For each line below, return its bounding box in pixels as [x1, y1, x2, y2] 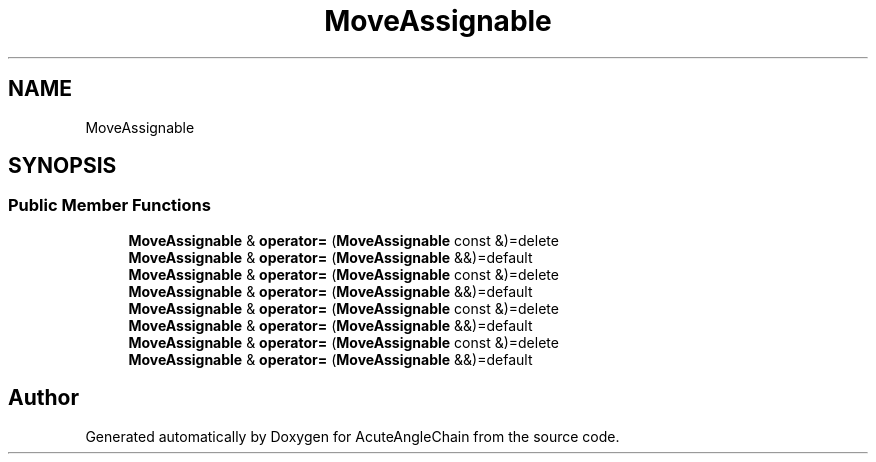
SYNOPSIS [8, 153, 117, 179]
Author [8, 385, 79, 411]
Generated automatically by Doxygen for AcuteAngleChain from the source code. [85, 427, 620, 445]
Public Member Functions [8, 195, 211, 216]
